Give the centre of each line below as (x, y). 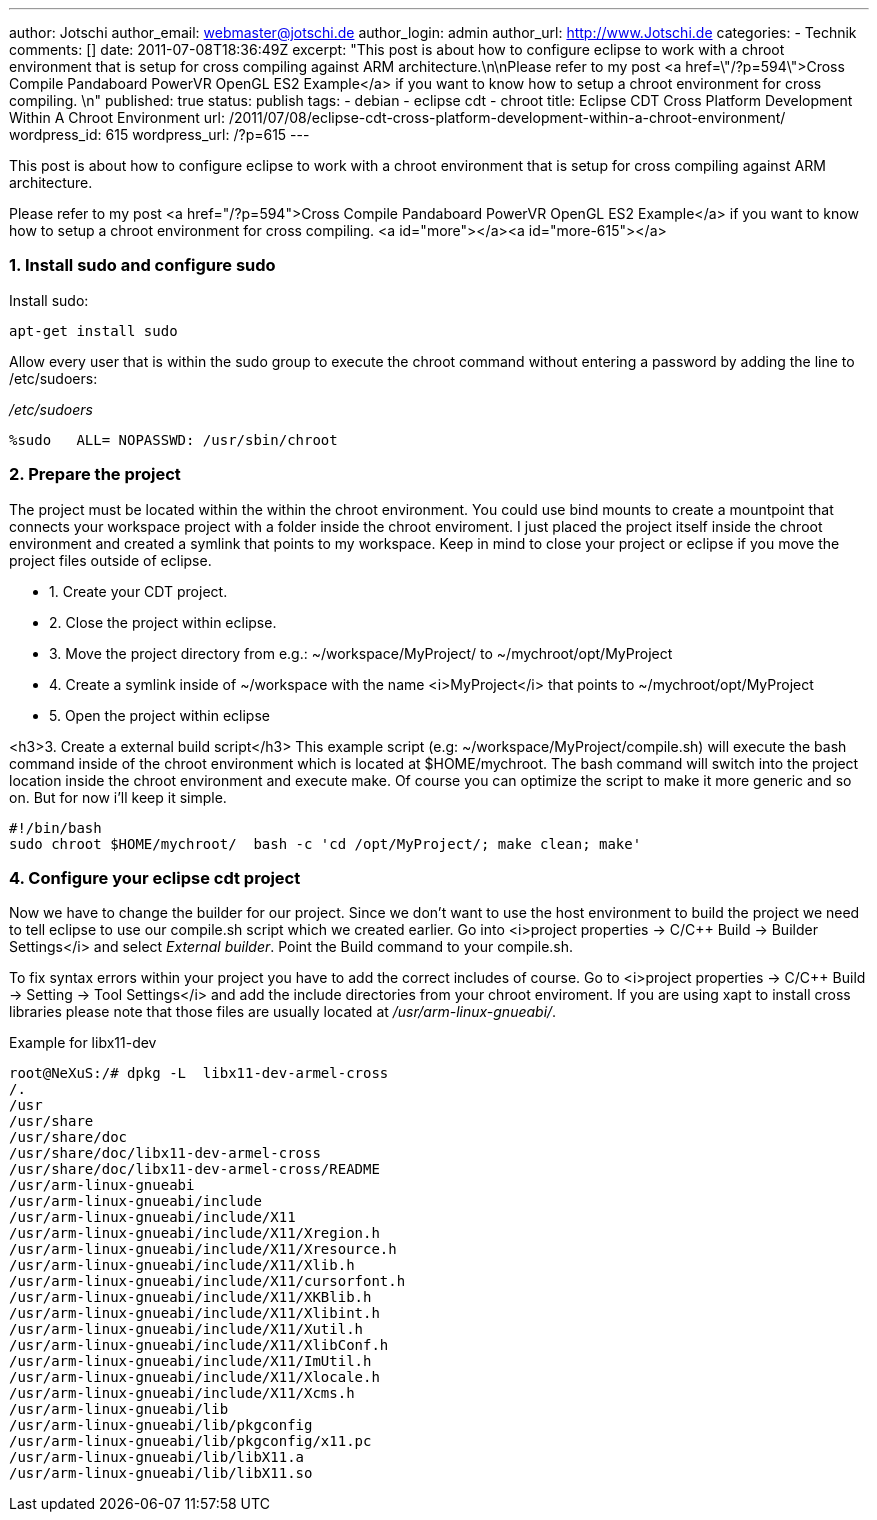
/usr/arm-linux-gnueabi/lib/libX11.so (161, 1473)
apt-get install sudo (93, 330)
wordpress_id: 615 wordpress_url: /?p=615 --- (159, 134)
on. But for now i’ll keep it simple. (118, 797)
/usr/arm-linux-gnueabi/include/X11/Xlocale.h (194, 1377)
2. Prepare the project (95, 474)
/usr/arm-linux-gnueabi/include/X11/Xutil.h (186, 1329)
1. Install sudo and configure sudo (142, 265)
